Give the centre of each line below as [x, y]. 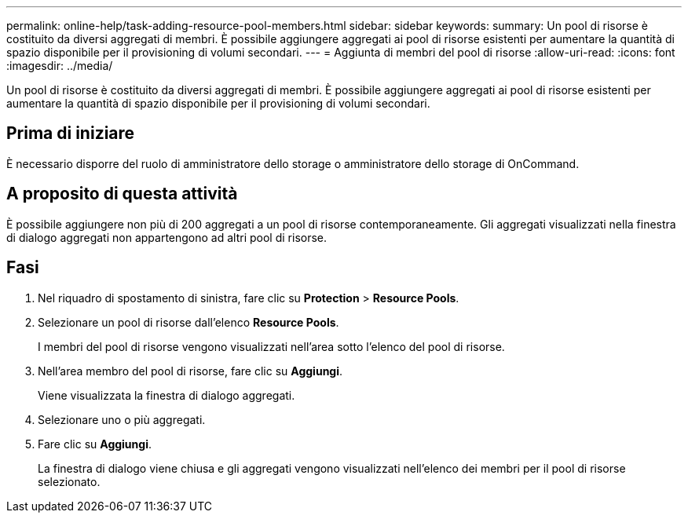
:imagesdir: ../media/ [60, 66]
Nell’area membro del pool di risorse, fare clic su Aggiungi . [190, 371]
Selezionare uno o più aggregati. [122, 419]
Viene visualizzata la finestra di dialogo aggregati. [167, 395]
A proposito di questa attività [122, 194]
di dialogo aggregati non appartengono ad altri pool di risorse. [167, 237]
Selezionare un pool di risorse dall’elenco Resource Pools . [188, 322]
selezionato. [69, 481]
